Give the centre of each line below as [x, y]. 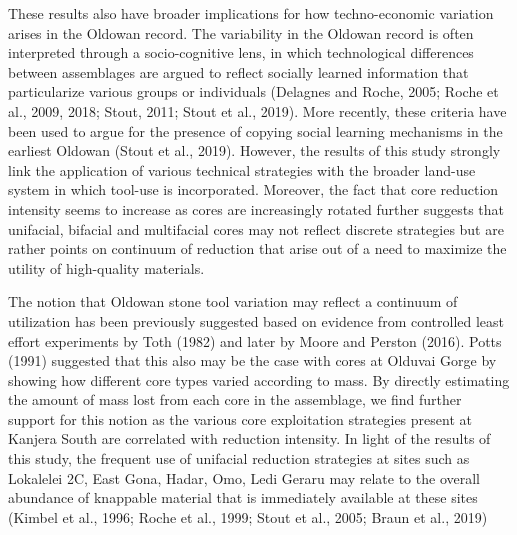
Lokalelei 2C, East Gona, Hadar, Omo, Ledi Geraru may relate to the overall [244, 477]
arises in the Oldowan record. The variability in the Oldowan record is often [241, 32]
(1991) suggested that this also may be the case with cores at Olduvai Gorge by [252, 360]
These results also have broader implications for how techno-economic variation [251, 13]
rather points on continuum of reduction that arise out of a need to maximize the [257, 248]
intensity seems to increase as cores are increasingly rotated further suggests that [256, 208]
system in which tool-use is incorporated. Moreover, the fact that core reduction [253, 189]
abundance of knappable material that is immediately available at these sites [243, 497]
